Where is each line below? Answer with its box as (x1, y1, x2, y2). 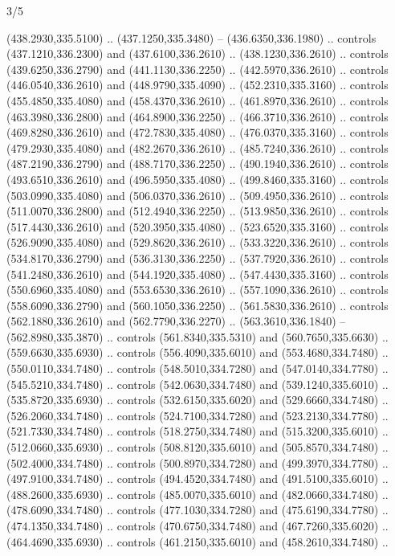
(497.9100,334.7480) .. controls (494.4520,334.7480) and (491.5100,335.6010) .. (6, 470, 389, 487)
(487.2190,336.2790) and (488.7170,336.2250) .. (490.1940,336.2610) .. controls (6, 155, 389, 172)
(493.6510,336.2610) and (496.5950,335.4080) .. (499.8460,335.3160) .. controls (6, 170, 389, 187)
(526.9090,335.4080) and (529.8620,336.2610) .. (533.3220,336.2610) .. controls (6, 234, 389, 251)
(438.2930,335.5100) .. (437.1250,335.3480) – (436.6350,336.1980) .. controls (6, 29, 377, 46)
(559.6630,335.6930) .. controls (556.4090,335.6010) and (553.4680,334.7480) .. (6, 344, 389, 361)
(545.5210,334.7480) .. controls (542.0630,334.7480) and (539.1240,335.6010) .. (6, 375, 389, 392)
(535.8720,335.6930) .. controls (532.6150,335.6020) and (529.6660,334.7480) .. (6, 391, 389, 408)
